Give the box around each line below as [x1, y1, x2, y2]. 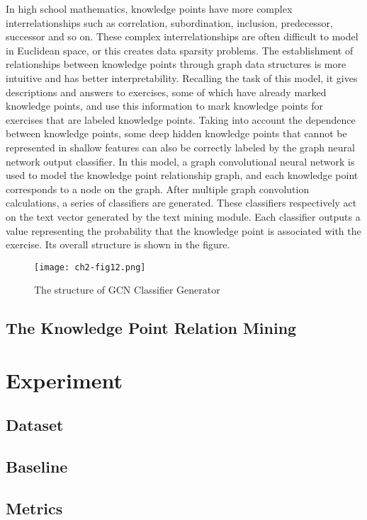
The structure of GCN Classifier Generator [34, 282, 220, 297]
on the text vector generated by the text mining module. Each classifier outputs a [6, 209, 361, 224]
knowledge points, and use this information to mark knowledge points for [6, 98, 324, 113]
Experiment [6, 365, 123, 394]
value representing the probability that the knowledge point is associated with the [6, 223, 361, 238]
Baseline [6, 456, 68, 478]
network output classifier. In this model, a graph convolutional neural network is [6, 154, 355, 168]
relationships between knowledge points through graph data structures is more [6, 57, 346, 71]
